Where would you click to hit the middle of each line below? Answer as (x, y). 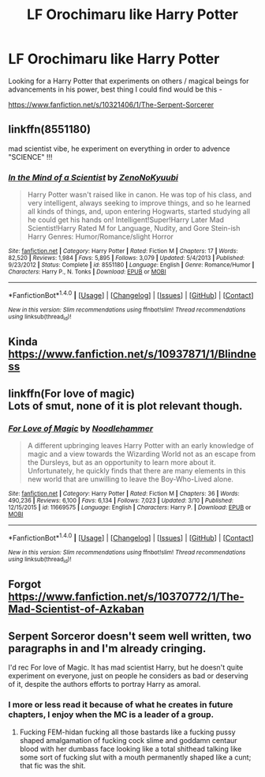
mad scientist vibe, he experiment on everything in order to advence (119, 149)
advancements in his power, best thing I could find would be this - (115, 89)
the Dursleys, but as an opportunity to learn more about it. (121, 462)
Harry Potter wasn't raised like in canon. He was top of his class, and (140, 194)
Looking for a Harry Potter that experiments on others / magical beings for (129, 81)
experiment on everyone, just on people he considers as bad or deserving (128, 676)
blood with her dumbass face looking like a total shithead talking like (131, 749)
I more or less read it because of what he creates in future (121, 705)
